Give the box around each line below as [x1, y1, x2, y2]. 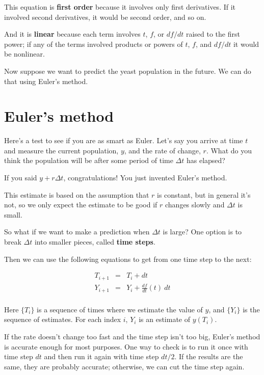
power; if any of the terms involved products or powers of [4, 38, 183, 49]
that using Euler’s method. [4, 75, 88, 86]
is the [243, 304, 260, 314]
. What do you [206, 145, 252, 155]
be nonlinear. [4, 48, 45, 59]
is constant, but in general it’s [156, 189, 251, 200]
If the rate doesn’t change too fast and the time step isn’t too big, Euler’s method [4, 331, 260, 341]
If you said [4, 172, 37, 183]
